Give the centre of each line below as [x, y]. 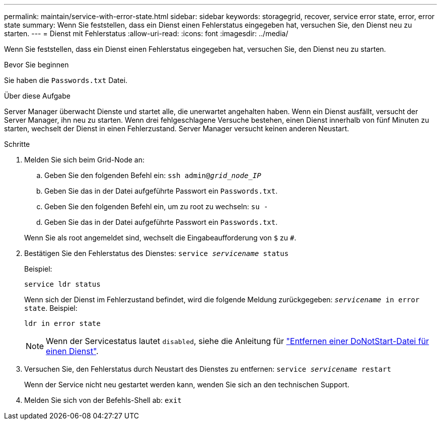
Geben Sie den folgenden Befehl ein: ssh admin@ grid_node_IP [153, 175]
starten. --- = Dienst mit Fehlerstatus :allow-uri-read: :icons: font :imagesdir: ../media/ [146, 33]
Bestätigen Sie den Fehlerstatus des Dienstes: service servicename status [157, 253]
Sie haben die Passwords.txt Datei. [66, 80]
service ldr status [62, 284]
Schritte [17, 144]
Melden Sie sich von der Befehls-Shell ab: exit [103, 400]
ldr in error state [62, 323]
